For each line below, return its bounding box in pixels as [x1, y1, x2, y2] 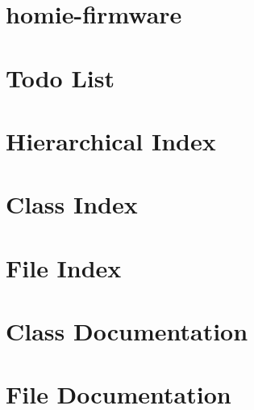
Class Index [6, 188, 138, 221]
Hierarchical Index [6, 124, 216, 157]
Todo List [6, 61, 115, 94]
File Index [6, 251, 122, 284]
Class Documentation [6, 315, 248, 348]
